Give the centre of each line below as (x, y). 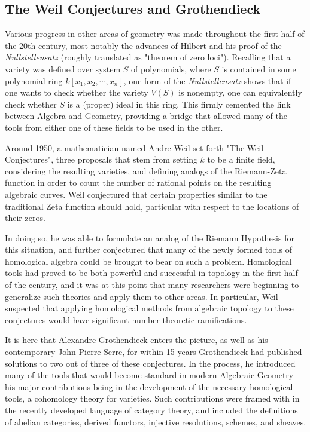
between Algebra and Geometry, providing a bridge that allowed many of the (146, 116)
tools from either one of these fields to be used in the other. (114, 127)
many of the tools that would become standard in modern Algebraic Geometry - (152, 375)
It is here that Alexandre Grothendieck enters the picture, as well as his (136, 340)
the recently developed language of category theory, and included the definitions (151, 410)
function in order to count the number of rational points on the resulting (138, 183)
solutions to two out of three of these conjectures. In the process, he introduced (150, 363)
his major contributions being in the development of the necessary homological (149, 386)
